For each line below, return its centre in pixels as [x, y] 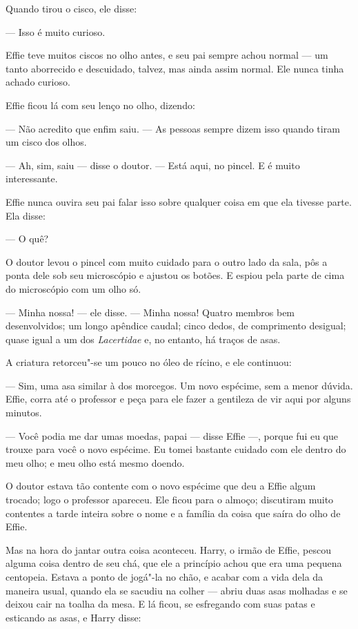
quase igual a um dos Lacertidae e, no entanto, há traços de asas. [143, 339]
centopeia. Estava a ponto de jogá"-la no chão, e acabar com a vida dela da [165, 577]
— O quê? [27, 239]
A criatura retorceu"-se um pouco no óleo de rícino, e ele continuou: [149, 362]
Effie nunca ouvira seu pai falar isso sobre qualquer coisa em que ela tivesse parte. [179, 201]
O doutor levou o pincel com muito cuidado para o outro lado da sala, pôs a [167, 261]
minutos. [24, 413]
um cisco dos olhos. [46, 142]
